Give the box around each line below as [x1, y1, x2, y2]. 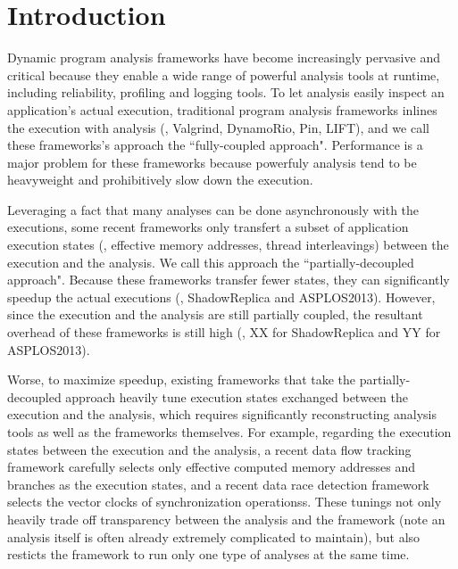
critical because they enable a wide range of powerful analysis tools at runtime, [7, 65, 440, 84]
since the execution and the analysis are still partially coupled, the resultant [7, 305, 423, 324]
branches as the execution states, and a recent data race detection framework [7, 474, 429, 493]
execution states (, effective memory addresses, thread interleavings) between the [7, 235, 449, 254]
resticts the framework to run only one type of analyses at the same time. [7, 545, 410, 564]
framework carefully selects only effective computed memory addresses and [7, 458, 416, 476]
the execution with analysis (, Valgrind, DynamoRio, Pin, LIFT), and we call [7, 118, 429, 136]
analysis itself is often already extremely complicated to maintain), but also [7, 527, 421, 546]
